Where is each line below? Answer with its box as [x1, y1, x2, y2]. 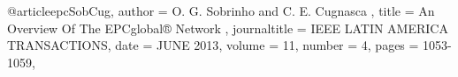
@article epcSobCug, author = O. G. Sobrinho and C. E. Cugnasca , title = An [7, 2, 435, 19]
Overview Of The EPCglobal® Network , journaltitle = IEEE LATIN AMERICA [7, 18, 448, 37]
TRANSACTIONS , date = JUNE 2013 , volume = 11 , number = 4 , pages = [7, 36, 419, 54]
